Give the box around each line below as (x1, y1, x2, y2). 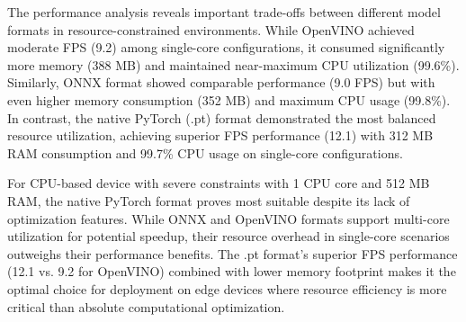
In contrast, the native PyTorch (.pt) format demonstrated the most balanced (7, 108, 436, 127)
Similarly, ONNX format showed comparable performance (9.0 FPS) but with (7, 73, 435, 92)
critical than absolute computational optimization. (7, 297, 285, 316)
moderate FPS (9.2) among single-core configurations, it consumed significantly (7, 38, 445, 57)
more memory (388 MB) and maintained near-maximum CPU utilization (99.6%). (7, 55, 460, 74)
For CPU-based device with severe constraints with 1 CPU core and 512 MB (7, 174, 430, 192)
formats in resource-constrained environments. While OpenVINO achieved (7, 20, 415, 39)
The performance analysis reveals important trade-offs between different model (7, 3, 441, 21)
